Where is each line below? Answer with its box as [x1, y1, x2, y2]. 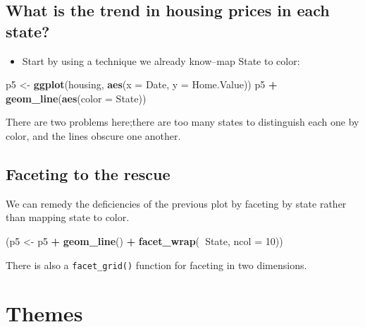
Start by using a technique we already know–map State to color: [22, 53, 300, 68]
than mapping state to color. [6, 210, 130, 225]
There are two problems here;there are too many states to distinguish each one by [6, 114, 359, 129]
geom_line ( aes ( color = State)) [6, 90, 147, 105]
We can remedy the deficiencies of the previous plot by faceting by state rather [6, 196, 347, 210]
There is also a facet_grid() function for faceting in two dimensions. [6, 257, 307, 272]
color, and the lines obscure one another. [6, 128, 181, 143]
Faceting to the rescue [6, 162, 171, 184]
